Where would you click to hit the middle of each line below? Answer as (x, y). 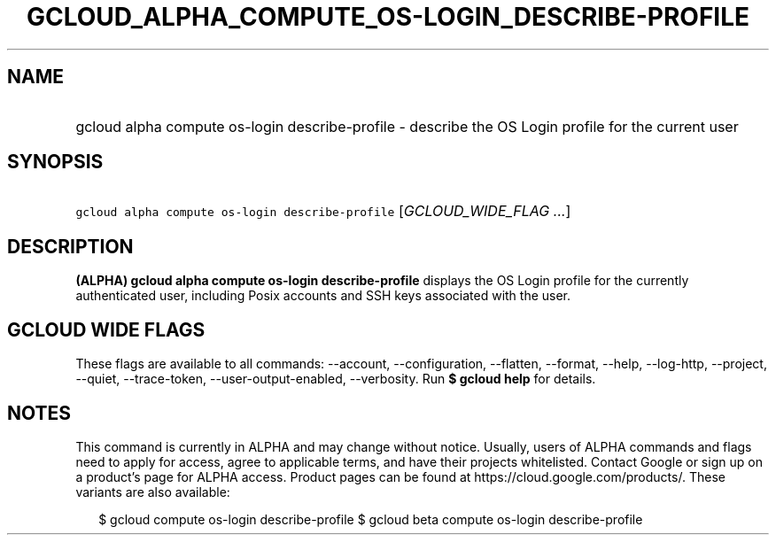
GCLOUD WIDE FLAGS (106, 329)
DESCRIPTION (70, 246)
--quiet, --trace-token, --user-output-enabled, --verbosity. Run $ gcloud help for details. (336, 379)
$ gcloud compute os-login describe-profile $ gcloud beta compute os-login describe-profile (371, 519)
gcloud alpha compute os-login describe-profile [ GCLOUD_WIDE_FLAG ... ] (323, 211)
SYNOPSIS (55, 162)
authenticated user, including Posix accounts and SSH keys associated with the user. (323, 296)
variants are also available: (153, 492)
